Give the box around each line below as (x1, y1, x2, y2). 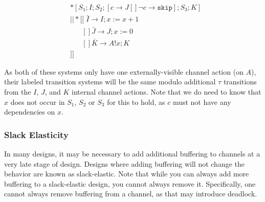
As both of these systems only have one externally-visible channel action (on (4, 66, 244, 77)
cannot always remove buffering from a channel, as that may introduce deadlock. (4, 188, 257, 199)
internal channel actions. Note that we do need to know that (72, 86, 261, 97)
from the (4, 86, 31, 97)
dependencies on (4, 106, 55, 117)
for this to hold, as (107, 96, 165, 107)
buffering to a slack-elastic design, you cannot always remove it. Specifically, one (4, 178, 256, 189)
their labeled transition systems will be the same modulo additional (4, 76, 216, 87)
